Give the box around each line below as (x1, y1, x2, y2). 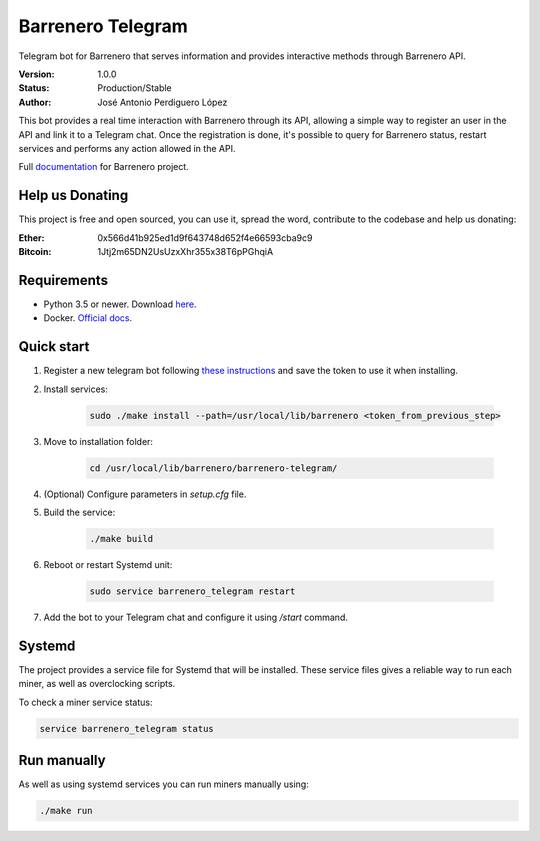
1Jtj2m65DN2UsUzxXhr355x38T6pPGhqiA (97, 245, 274, 257)
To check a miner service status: (18, 696, 154, 708)
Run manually (18, 751, 106, 769)
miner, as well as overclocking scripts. (18, 678, 176, 690)
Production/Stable (97, 82, 172, 94)
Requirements (18, 271, 109, 289)
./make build (89, 533, 154, 544)
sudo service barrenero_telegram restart (89, 585, 296, 597)
